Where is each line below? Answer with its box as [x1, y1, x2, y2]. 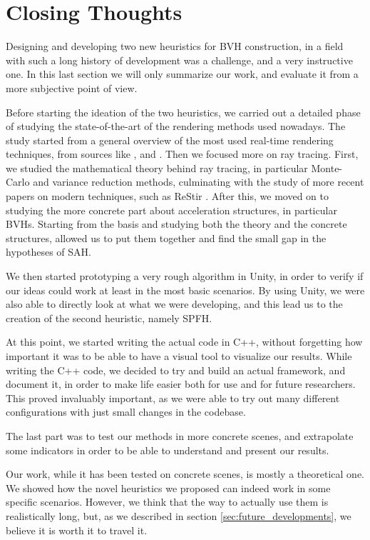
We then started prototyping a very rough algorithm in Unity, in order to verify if [6, 269, 364, 284]
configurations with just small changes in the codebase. [6, 404, 246, 419]
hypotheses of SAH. [6, 244, 91, 259]
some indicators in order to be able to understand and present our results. [6, 442, 329, 457]
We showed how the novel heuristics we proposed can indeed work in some [6, 480, 331, 495]
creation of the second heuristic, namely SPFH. [6, 310, 212, 325]
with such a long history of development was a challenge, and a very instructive [6, 52, 353, 67]
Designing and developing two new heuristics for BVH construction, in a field [6, 39, 344, 54]
